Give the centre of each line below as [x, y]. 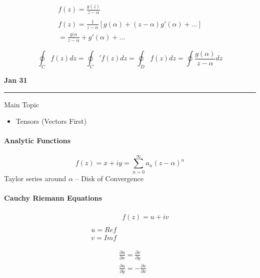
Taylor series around [35, 178]
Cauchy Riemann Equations [53, 197]
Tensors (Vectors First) [51, 121]
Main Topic [22, 104]
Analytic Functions [37, 140]
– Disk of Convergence [109, 178]
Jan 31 [16, 80]
